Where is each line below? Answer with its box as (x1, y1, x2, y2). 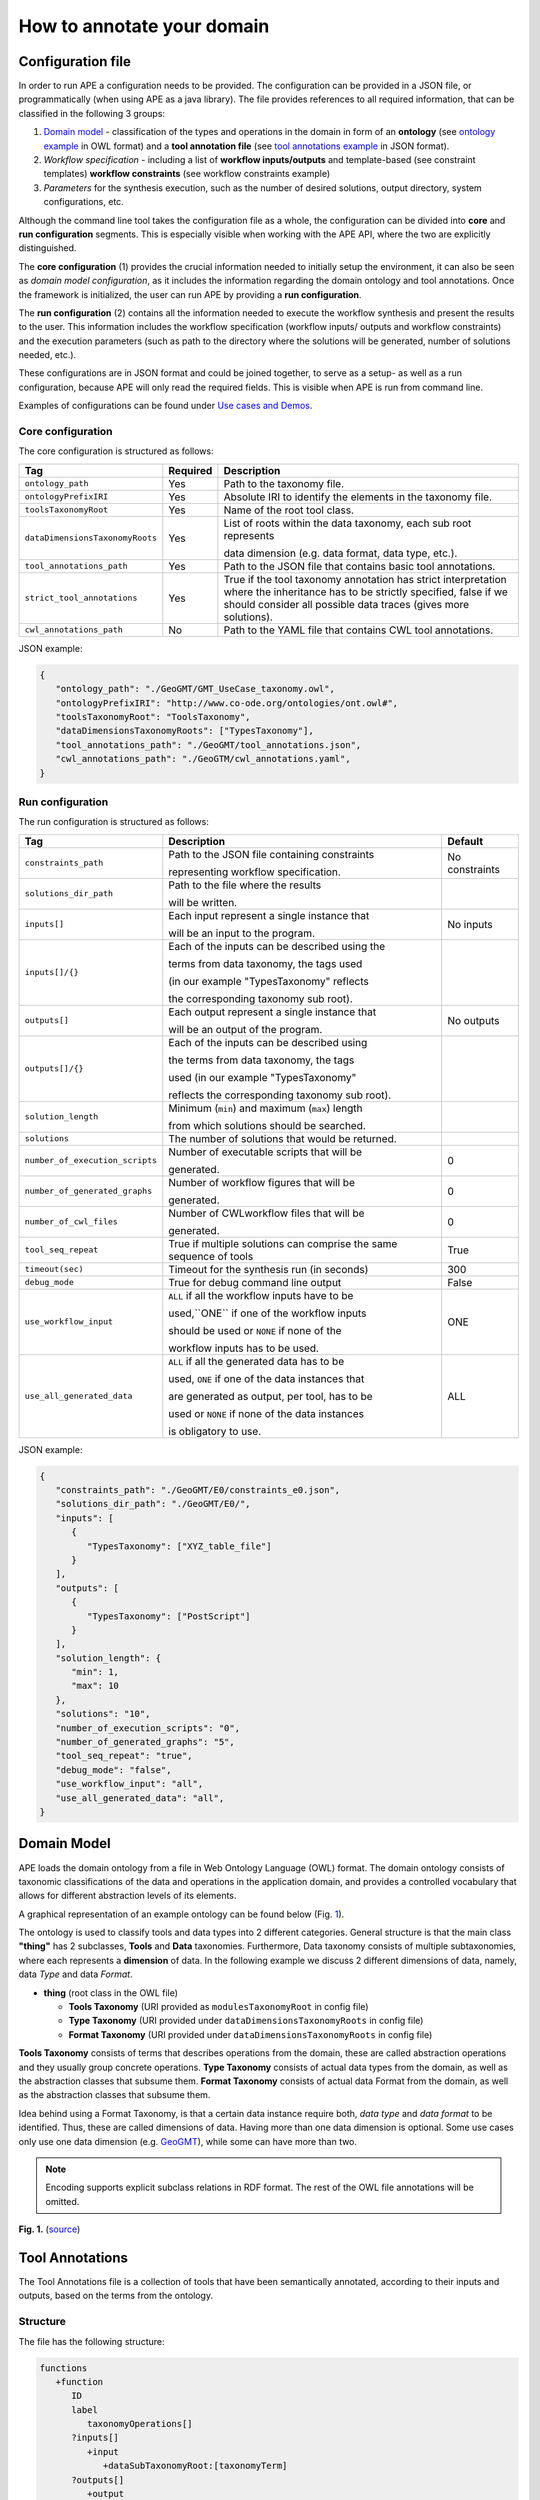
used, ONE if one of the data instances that (168, 1371, 365, 1385)
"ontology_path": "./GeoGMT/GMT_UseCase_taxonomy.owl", (55, 683, 335, 695)
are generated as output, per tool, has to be (168, 1389, 374, 1403)
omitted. (45, 2195, 80, 2207)
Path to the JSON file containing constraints (168, 847, 375, 861)
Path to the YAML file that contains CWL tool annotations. (223, 623, 494, 637)
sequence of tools (168, 1249, 254, 1263)
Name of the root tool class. (223, 503, 355, 517)
